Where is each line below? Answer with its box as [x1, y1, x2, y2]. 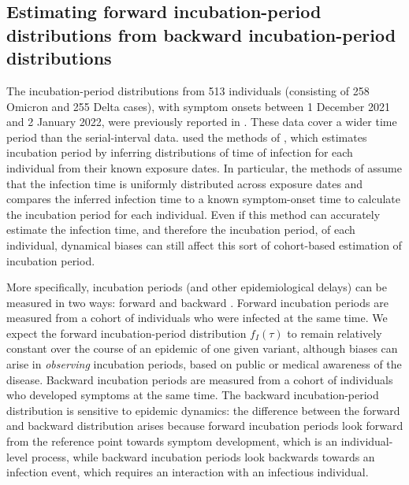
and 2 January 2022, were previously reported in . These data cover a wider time [6, 113, 397, 130]
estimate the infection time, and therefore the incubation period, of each [6, 221, 355, 238]
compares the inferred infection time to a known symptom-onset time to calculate [6, 191, 401, 207]
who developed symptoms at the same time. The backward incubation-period [6, 387, 379, 403]
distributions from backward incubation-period [6, 22, 396, 46]
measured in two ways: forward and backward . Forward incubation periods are [6, 294, 389, 310]
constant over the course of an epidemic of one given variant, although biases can [6, 340, 398, 357]
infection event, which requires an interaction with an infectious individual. [6, 464, 369, 480]
